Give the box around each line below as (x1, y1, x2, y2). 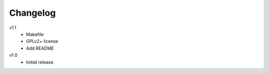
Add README (26, 45, 54, 51)
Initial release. (26, 59, 55, 65)
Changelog (9, 7, 56, 18)
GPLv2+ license (26, 38, 58, 44)
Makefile (26, 31, 44, 37)
